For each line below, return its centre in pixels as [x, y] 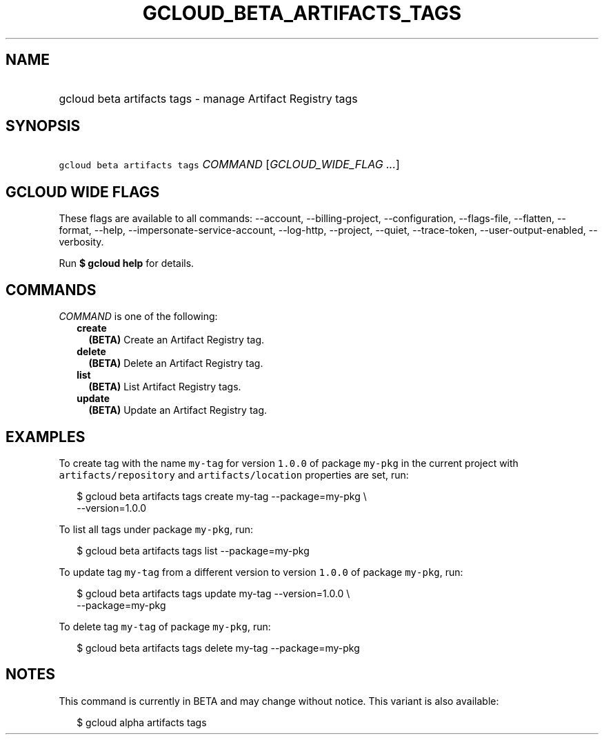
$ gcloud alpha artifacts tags [142, 722]
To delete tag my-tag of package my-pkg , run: [165, 626]
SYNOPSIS [43, 126]
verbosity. [81, 242]
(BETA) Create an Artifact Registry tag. [177, 340]
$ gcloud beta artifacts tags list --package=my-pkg [193, 550]
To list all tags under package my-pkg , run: [156, 529]
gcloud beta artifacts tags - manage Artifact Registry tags [208, 98]
